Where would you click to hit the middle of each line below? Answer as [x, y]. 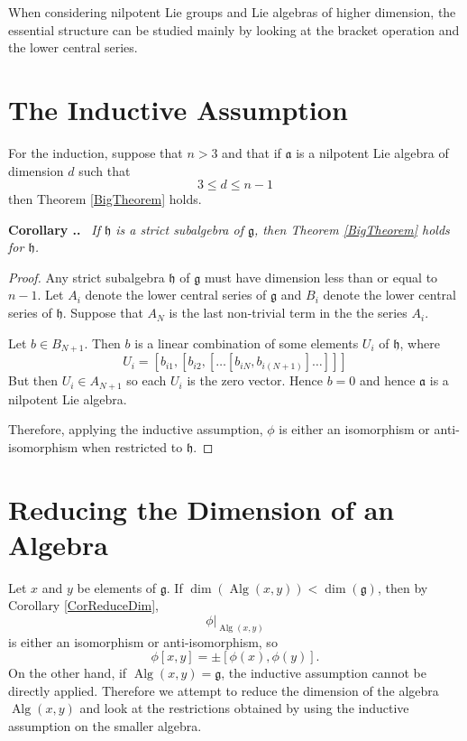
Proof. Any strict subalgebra [87, 277]
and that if [252, 152]
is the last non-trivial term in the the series [288, 313]
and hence [387, 380]
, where [420, 343]
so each [147, 380]
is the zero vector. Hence [255, 380]
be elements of [117, 587]
